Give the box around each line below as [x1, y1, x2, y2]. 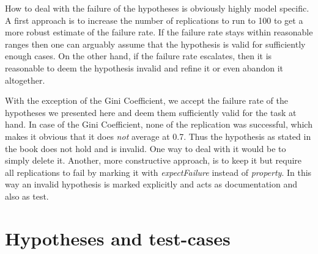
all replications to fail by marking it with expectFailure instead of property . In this [5, 165, 312, 178]
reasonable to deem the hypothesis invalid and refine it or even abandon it [5, 61, 283, 74]
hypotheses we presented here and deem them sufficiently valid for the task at [5, 106, 297, 118]
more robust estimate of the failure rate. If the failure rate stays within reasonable [5, 26, 313, 38]
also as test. [5, 189, 49, 202]
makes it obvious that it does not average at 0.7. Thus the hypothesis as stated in [5, 129, 311, 142]
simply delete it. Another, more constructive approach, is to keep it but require [5, 154, 302, 167]
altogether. [5, 73, 45, 86]
